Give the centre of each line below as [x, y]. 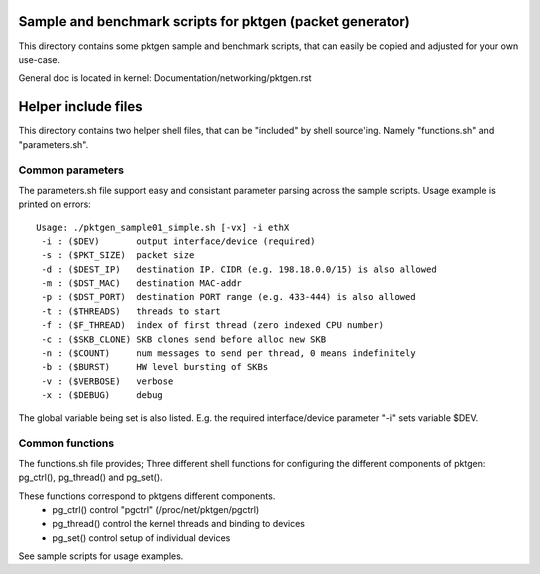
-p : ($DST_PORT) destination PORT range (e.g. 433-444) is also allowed [228, 297]
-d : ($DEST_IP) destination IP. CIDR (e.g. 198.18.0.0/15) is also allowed [239, 269]
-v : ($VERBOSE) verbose [107, 381]
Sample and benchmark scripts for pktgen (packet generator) [214, 21]
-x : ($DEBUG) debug [102, 395]
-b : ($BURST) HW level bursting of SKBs [155, 367]
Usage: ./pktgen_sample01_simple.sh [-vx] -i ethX [163, 227]
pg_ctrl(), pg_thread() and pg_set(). [91, 477]
